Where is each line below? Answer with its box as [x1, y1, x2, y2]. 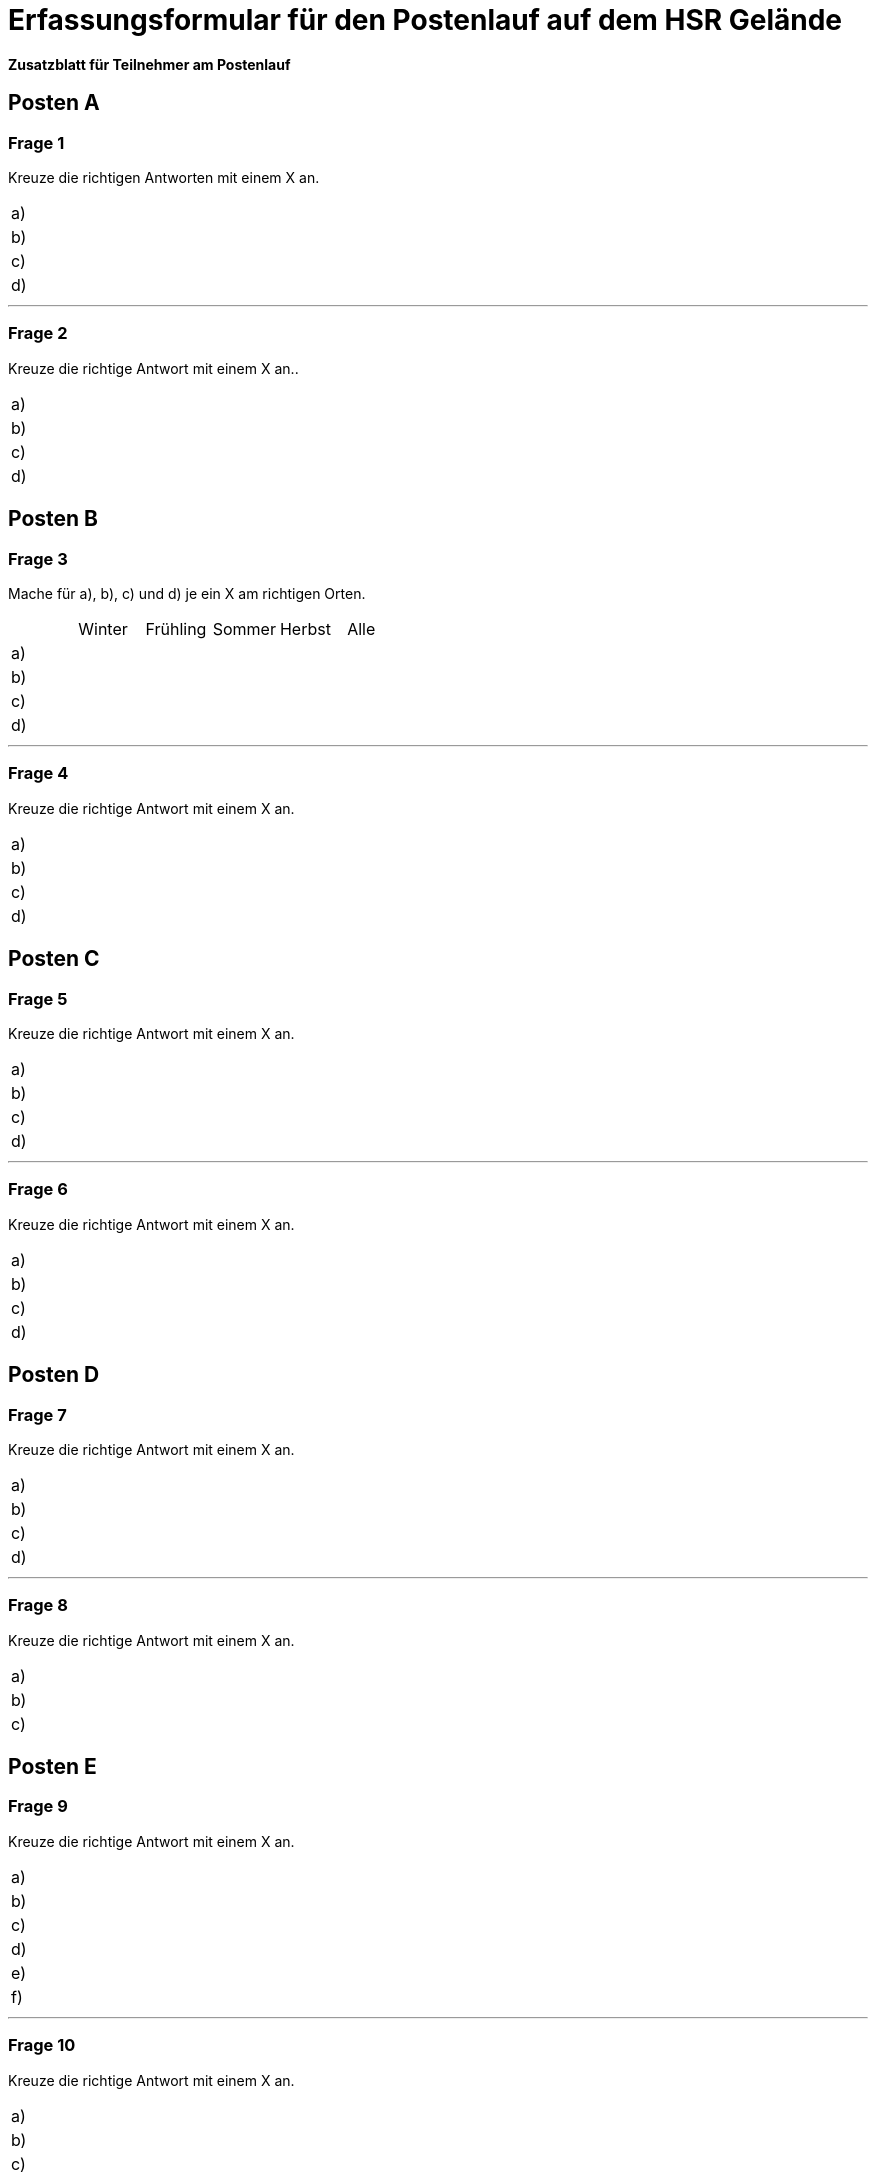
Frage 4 [8, 763, 69, 784]
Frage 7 [8, 1404, 67, 1425]
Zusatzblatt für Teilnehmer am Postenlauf [8, 55, 291, 73]
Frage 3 [8, 548, 68, 569]
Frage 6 [8, 1179, 68, 1200]
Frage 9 [8, 1796, 68, 1817]
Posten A [8, 90, 100, 116]
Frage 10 [8, 2035, 76, 2056]
